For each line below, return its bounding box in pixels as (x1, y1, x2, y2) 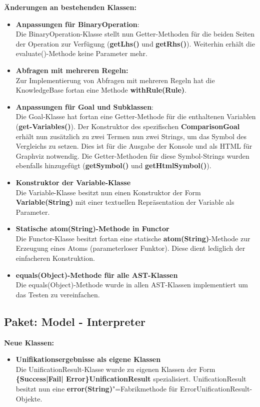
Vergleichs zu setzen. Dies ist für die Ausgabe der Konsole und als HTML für (15, 141, 252, 151)
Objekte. (15, 393, 42, 403)
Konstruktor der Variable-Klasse (15, 177, 131, 187)
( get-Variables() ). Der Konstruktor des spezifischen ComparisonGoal (15, 121, 240, 131)
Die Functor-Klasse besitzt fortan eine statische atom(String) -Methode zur (15, 233, 250, 243)
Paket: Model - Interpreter (4, 313, 145, 329)
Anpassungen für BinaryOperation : (15, 19, 139, 29)
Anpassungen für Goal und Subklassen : (15, 101, 154, 112)
